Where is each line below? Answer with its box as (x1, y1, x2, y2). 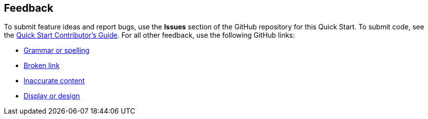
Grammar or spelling (24, 46, 90, 55)
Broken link (24, 61, 60, 70)
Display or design (24, 92, 80, 100)
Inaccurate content (24, 76, 85, 85)
